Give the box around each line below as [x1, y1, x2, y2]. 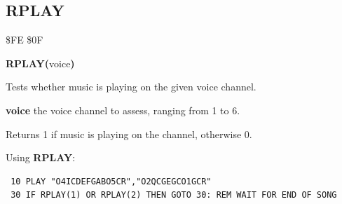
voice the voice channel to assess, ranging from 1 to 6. [6, 102, 240, 117]
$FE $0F [6, 32, 43, 47]
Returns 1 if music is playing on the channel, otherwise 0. [6, 126, 252, 141]
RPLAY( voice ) [6, 55, 75, 70]
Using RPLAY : [6, 150, 76, 165]
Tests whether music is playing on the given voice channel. [6, 79, 256, 94]
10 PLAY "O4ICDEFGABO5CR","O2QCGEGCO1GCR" [11, 176, 212, 186]
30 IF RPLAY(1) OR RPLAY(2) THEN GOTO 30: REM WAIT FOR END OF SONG [11, 190, 337, 200]
